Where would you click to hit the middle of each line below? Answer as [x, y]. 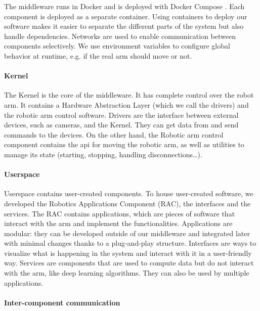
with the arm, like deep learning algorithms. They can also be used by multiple [127, 273]
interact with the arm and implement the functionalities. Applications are [118, 223]
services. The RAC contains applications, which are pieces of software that [120, 213]
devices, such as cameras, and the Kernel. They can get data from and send [121, 125]
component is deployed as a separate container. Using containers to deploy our [126, 16]
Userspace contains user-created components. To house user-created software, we [129, 193]
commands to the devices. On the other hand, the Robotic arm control [114, 134]
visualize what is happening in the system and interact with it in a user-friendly [128, 253]
